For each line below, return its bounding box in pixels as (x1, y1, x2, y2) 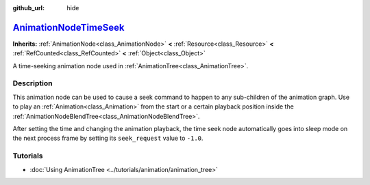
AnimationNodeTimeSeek (12, 21, 125, 33)
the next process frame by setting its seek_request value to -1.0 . (12, 134, 203, 143)
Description (12, 79, 53, 88)
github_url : (12, 4, 45, 12)
